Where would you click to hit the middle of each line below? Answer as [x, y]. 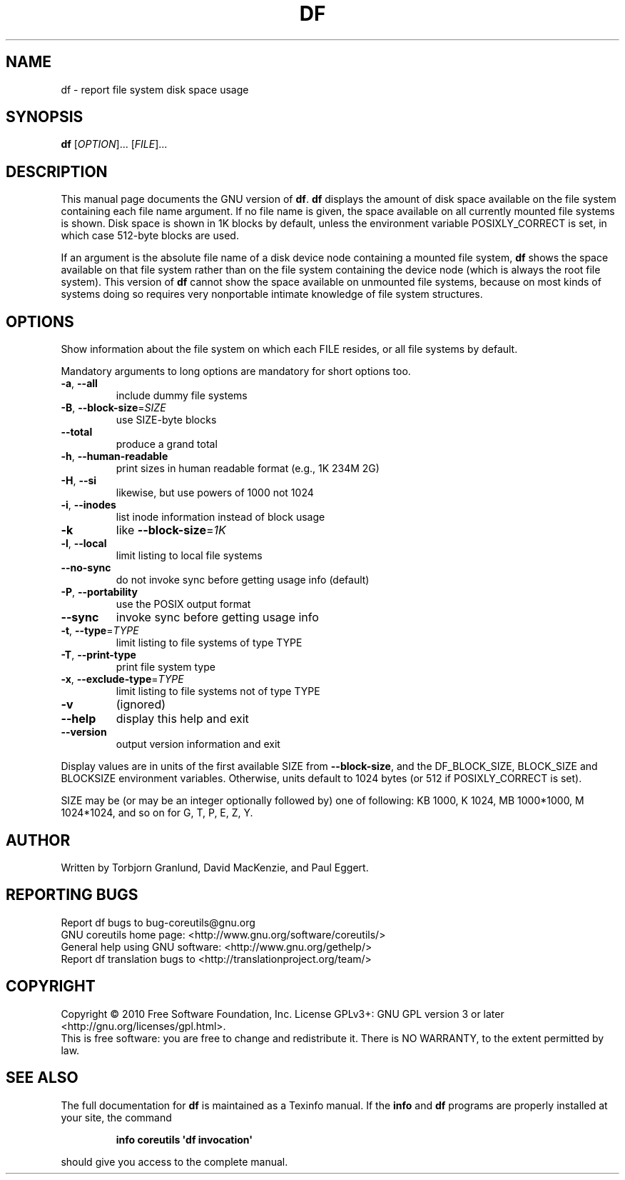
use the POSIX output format [183, 604]
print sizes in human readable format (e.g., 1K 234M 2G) [248, 469]
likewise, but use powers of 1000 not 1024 [215, 493]
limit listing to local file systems [189, 556]
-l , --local [84, 544]
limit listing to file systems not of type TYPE [218, 691]
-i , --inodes [88, 505]
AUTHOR [38, 840]
